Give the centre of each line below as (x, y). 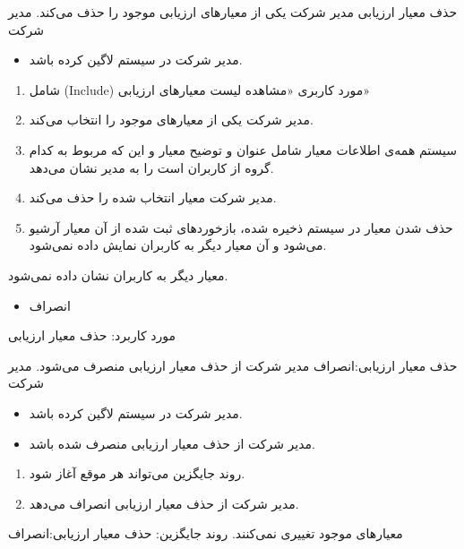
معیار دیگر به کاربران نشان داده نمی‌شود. (118, 274)
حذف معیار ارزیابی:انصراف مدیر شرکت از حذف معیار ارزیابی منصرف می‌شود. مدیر (233, 365)
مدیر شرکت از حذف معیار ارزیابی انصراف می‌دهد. (164, 503)
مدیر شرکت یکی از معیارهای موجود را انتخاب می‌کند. (171, 120)
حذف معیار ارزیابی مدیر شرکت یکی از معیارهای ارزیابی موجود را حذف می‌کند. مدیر (233, 12)
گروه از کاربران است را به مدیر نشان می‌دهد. (151, 167)
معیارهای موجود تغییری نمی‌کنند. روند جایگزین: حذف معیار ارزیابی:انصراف (206, 533)
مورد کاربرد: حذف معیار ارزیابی (92, 335)
